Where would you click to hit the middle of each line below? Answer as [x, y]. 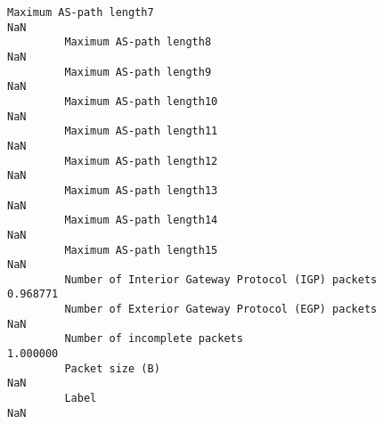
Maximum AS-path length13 [141, 190]
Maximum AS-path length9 [138, 72]
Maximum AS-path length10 [141, 101]
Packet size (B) [112, 368]
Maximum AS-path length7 [81, 12]
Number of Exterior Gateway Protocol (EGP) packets [221, 310]
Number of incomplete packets [154, 339]
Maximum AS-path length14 [141, 220]
